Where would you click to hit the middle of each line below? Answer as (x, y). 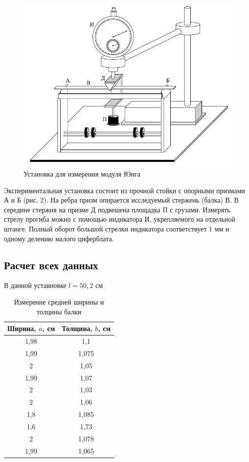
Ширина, (22, 328)
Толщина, (77, 328)
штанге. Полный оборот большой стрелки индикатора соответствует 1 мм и (117, 229)
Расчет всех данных (51, 265)
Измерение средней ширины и (59, 302)
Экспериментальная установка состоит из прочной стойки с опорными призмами (124, 190)
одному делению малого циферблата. (59, 238)
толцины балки (59, 311)
